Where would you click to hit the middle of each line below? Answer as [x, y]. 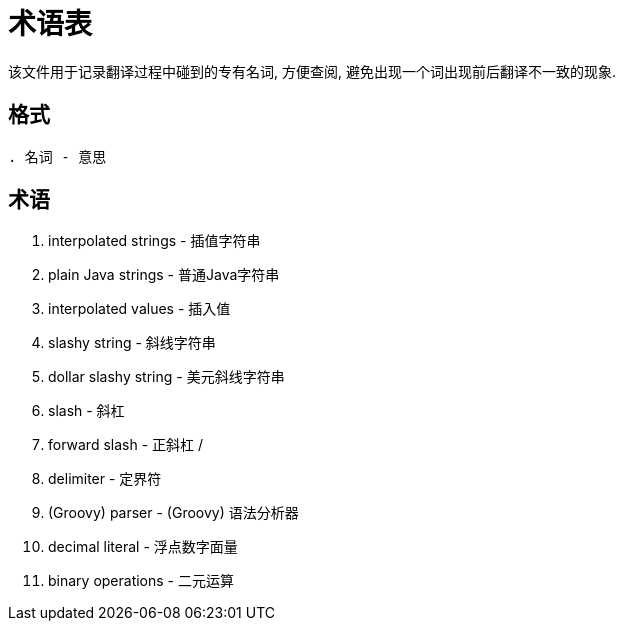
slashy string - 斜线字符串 [132, 343]
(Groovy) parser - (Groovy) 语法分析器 [173, 513]
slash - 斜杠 [86, 411]
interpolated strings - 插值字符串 [154, 241]
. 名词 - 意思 [57, 156]
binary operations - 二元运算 [141, 581]
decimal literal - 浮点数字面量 [143, 547]
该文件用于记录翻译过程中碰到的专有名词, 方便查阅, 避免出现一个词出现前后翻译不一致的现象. [312, 71]
